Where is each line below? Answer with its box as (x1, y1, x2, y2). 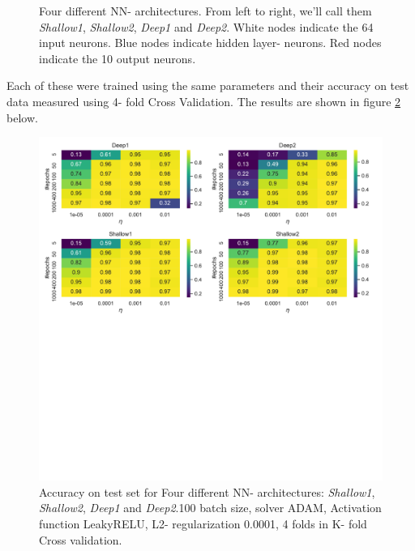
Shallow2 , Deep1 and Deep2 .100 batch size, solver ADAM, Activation (39, 499, 382, 516)
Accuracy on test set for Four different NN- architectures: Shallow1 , (39, 483, 375, 500)
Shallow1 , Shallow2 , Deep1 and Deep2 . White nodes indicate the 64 (39, 18, 374, 35)
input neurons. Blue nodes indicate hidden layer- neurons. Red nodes (39, 34, 382, 51)
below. (6, 109, 38, 126)
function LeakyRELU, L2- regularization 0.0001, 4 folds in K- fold (39, 515, 367, 532)
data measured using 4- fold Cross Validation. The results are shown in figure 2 (6, 92, 401, 109)
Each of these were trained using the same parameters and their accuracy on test (6, 77, 409, 94)
